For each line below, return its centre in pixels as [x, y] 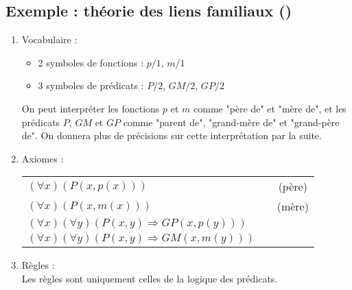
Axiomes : [43, 158]
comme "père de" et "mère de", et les [270, 108]
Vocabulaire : [49, 39]
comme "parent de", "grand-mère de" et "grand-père [231, 122]
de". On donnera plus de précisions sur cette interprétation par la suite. [172, 135]
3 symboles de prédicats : [91, 85]
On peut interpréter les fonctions [91, 108]
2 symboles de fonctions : [91, 62]
